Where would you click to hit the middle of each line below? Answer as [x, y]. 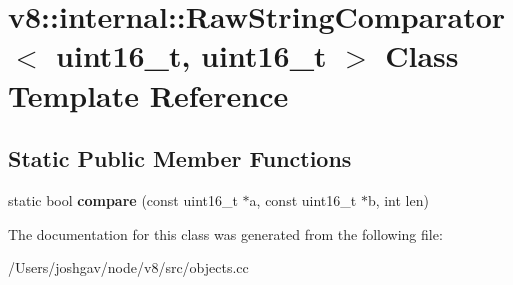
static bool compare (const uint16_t [123, 199]
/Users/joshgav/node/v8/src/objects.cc [128, 267]
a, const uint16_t [303, 199]
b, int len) [398, 199]
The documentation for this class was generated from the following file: [225, 233]
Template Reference [148, 94]
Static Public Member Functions [180, 158]
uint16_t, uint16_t [191, 55]
